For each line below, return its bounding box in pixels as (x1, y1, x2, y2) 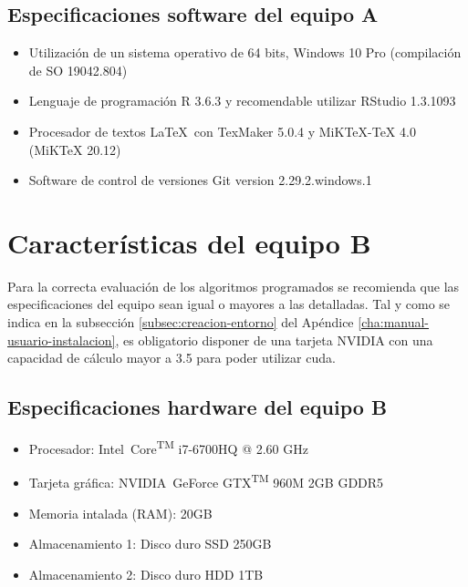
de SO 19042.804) (28, 60, 128, 79)
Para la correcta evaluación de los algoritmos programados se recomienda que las (7, 276, 460, 295)
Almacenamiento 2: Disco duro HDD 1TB (28, 564, 264, 583)
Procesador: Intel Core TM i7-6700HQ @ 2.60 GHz (28, 437, 308, 458)
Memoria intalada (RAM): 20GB (28, 503, 213, 522)
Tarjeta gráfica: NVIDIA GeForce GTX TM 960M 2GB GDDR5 (28, 470, 384, 491)
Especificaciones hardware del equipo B (7, 393, 388, 421)
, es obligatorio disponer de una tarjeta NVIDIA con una (115, 330, 433, 349)
